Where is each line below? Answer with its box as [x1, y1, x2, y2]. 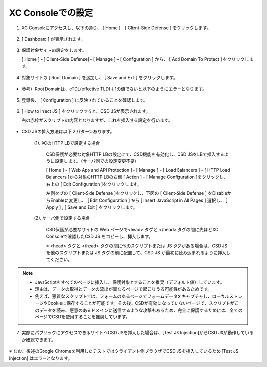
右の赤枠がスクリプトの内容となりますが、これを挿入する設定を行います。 [21, 117, 173, 123]
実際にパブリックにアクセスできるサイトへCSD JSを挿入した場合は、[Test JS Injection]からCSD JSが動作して [21, 330, 245, 336]
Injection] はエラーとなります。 [9, 355, 73, 361]
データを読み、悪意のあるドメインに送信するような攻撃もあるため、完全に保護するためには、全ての [39, 307, 243, 313]
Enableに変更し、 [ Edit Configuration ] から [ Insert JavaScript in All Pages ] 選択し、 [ [50, 197, 227, 203]
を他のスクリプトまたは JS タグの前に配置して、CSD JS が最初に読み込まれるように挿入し [46, 249, 231, 255]
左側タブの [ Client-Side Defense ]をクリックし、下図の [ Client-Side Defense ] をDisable [46, 190, 227, 196]
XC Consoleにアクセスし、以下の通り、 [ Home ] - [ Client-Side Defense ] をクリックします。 [21, 25, 211, 31]
